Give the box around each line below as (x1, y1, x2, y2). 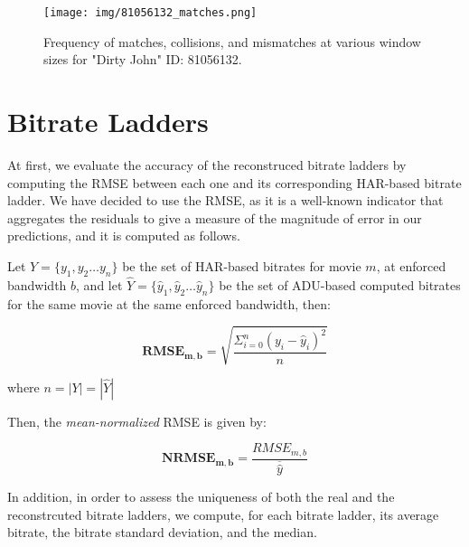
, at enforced (376, 256, 446, 275)
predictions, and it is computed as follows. (7, 226, 240, 245)
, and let (76, 275, 123, 294)
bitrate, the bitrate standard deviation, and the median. (7, 523, 317, 542)
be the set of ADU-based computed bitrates (219, 275, 461, 294)
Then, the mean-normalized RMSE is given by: (7, 411, 267, 430)
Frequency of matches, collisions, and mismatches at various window (43, 32, 421, 51)
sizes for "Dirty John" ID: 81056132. (43, 50, 242, 69)
